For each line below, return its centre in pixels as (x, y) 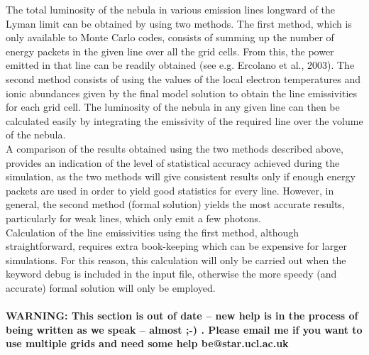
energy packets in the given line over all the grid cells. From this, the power (170, 51)
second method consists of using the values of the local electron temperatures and (183, 78)
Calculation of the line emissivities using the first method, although (153, 232)
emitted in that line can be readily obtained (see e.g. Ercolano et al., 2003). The (180, 65)
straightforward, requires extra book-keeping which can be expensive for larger (176, 246)
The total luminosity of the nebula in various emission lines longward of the (171, 9)
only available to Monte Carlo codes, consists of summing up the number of (170, 37)
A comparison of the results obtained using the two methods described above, (175, 148)
